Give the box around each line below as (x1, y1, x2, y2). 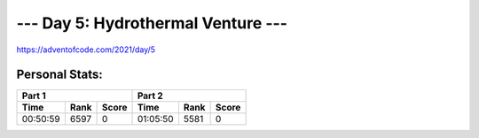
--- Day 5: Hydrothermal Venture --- (16, 13, 288, 33)
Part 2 (137, 89, 163, 102)
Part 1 (21, 89, 46, 102)
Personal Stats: (16, 67, 104, 82)
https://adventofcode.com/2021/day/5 (16, 44, 155, 55)
